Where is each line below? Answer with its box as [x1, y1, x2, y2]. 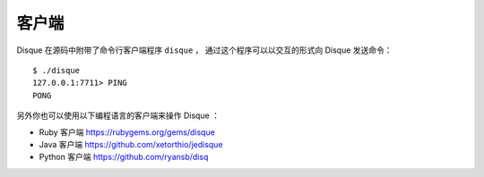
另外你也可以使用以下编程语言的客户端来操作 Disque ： [16, 110, 220, 121]
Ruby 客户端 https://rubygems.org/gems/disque [39, 126, 215, 138]
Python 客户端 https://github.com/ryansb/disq [39, 152, 209, 163]
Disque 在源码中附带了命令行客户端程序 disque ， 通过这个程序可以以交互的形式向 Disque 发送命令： [16, 45, 393, 55]
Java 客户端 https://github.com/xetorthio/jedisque [39, 139, 223, 149]
